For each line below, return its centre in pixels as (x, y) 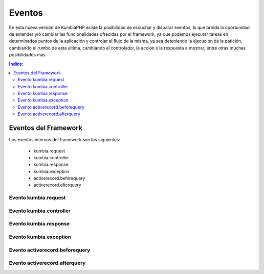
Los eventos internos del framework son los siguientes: (65, 140)
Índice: (16, 64)
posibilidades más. (28, 55)
